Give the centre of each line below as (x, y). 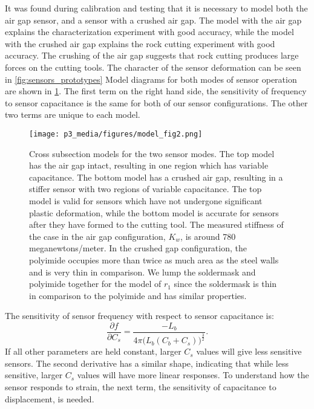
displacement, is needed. (50, 398)
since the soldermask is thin (225, 284)
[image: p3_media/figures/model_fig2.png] (116, 134)
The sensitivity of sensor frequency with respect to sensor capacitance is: (139, 316)
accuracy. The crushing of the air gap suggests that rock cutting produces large (152, 55)
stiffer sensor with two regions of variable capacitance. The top (146, 189)
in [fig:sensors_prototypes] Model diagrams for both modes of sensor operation (151, 79)
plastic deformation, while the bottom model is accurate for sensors (154, 212)
